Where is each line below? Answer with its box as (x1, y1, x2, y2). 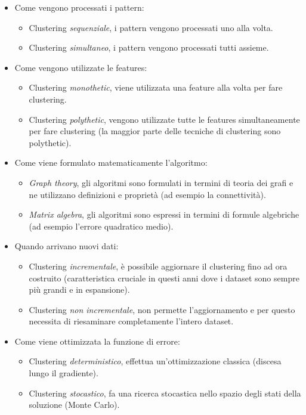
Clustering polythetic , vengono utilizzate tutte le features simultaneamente (29, 113, 300, 125)
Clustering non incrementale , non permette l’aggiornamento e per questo (29, 303, 295, 315)
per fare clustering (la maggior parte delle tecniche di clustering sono (29, 125, 281, 137)
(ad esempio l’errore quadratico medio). (29, 219, 174, 232)
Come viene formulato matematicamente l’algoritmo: (14, 156, 208, 169)
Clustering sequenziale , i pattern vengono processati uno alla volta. (29, 21, 273, 33)
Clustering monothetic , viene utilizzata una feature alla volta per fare (29, 81, 283, 94)
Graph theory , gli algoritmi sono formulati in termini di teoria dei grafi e (29, 176, 293, 188)
